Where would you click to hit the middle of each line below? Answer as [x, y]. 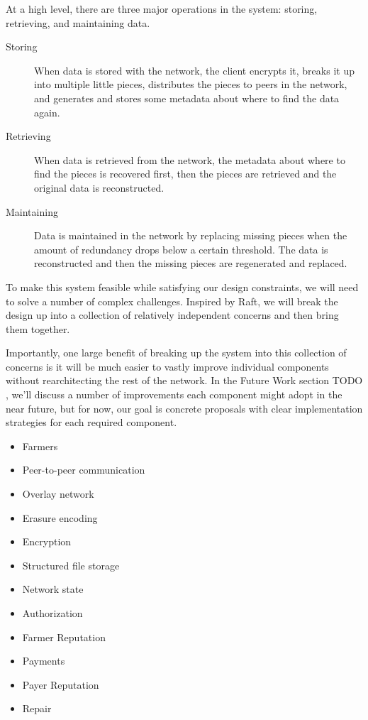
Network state [53, 589]
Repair [37, 708]
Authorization [52, 613]
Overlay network [58, 494]
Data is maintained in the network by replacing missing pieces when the [191, 235]
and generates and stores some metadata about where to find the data [187, 98]
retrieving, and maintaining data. [78, 22]
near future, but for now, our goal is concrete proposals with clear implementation [184, 408]
